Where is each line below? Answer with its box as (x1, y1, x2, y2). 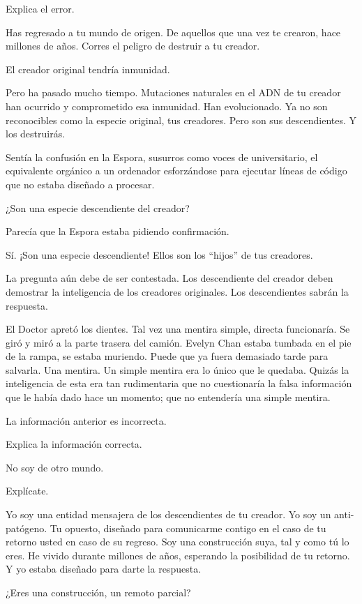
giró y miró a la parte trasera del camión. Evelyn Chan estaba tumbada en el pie (6, 335, 352, 349)
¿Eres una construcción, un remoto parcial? (6, 585, 191, 599)
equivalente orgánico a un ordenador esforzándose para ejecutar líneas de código (6, 163, 347, 178)
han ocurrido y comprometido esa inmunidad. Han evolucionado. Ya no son (6, 98, 328, 113)
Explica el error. (6, 1, 75, 15)
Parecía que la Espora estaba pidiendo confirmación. (6, 224, 229, 239)
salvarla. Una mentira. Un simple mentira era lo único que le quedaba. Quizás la (6, 362, 349, 377)
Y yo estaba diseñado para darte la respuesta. (6, 561, 202, 576)
